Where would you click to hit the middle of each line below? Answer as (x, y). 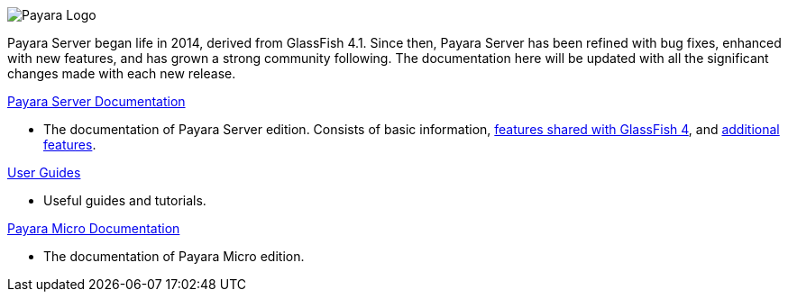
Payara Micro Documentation (94, 228)
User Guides (44, 172)
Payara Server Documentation (96, 101)
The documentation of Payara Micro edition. (174, 256)
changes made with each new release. (122, 73)
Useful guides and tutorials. (125, 200)
